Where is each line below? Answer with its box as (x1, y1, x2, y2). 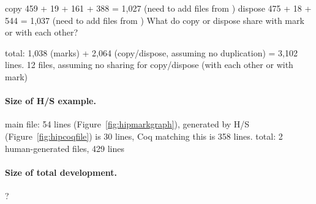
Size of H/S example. (5, 94, 96, 107)
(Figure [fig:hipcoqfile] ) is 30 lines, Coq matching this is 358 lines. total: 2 (5, 129, 283, 142)
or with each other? (5, 26, 78, 39)
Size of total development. (5, 165, 118, 178)
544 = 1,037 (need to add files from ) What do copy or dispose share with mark (5, 13, 304, 26)
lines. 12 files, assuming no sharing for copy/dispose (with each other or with (5, 58, 293, 71)
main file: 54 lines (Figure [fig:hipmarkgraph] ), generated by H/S (5, 118, 250, 130)
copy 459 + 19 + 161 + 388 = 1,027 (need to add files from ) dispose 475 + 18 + (5, 2, 312, 14)
